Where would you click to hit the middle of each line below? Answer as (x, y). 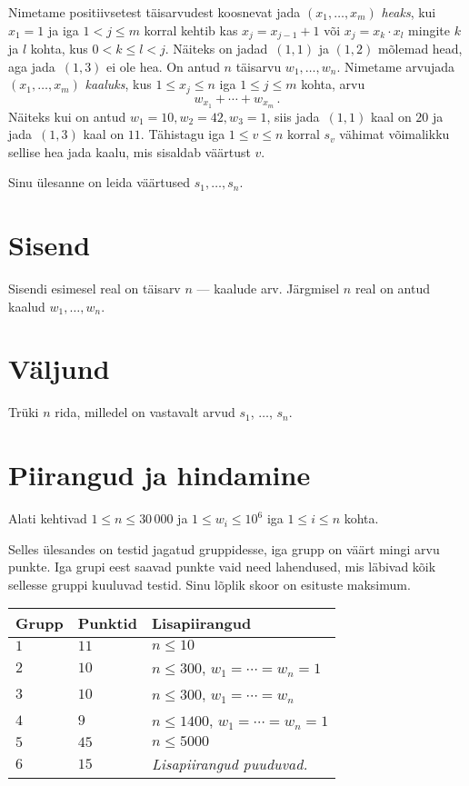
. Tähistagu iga (183, 134)
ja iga (64, 30)
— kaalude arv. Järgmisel (268, 289)
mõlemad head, (420, 49)
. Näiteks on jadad (216, 49)
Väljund (59, 368)
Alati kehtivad (48, 518)
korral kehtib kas (191, 30)
